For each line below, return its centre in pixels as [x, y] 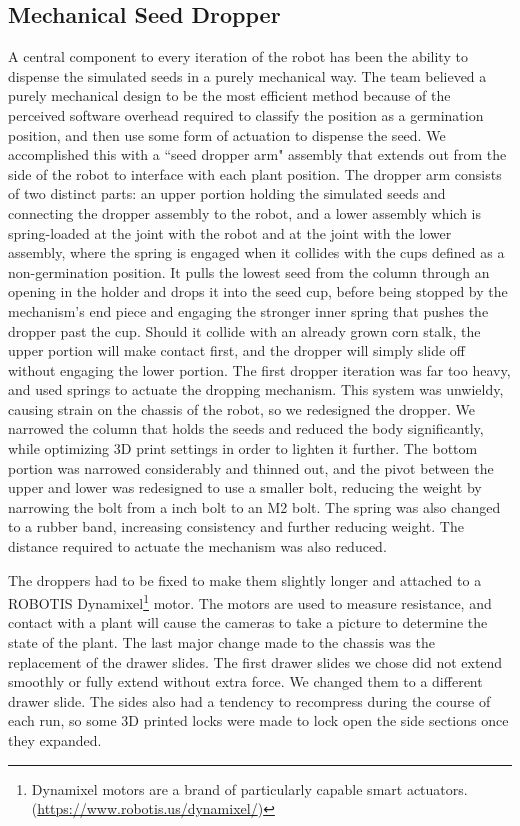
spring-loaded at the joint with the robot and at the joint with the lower [230, 232]
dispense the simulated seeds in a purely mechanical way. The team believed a [247, 75]
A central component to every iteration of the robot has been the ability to [238, 56]
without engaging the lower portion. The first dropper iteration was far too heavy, [259, 369]
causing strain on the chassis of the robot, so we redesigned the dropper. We [241, 408]
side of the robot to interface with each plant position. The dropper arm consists [255, 173]
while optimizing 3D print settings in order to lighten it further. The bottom [243, 448]
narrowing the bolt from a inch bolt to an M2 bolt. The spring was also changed [254, 506]
